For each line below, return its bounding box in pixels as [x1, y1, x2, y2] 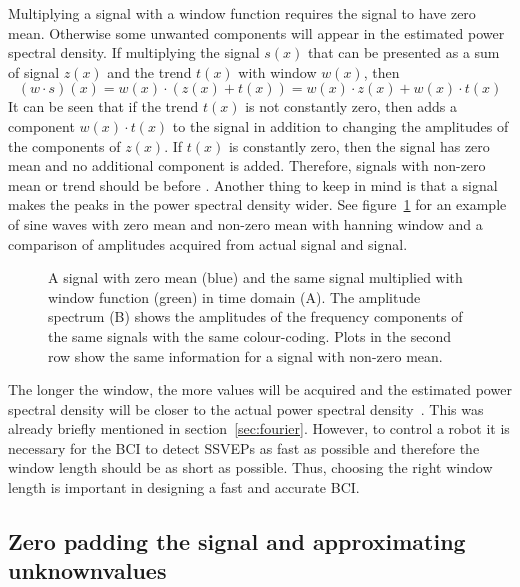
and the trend [107, 61, 192, 82]
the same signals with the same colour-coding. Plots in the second [48, 325, 452, 346]
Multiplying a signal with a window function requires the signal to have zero [8, 3, 476, 23]
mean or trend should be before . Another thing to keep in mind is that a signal [8, 174, 498, 195]
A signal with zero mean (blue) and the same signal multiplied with [48, 267, 463, 288]
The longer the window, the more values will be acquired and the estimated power [8, 379, 512, 400]
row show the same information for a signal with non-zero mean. [48, 345, 443, 366]
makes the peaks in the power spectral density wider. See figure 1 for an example [8, 194, 507, 215]
